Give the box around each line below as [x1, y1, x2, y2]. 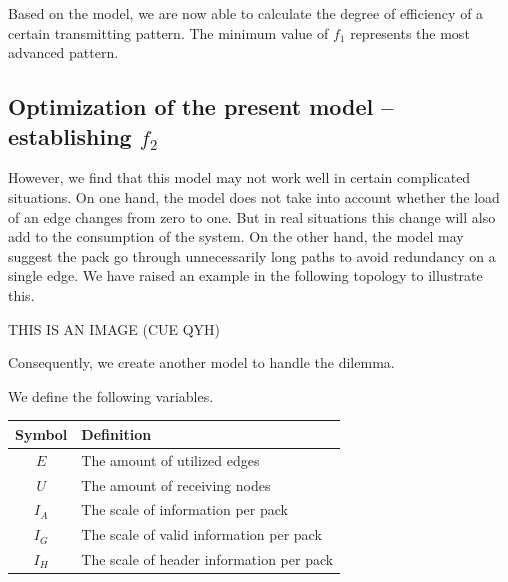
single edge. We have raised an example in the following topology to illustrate [8, 265, 483, 286]
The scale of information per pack [81, 499, 288, 520]
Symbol [15, 423, 68, 444]
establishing [8, 120, 132, 151]
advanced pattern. [8, 42, 119, 63]
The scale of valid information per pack [81, 524, 322, 545]
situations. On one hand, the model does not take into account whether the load [8, 186, 500, 207]
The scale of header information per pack [81, 549, 334, 570]
